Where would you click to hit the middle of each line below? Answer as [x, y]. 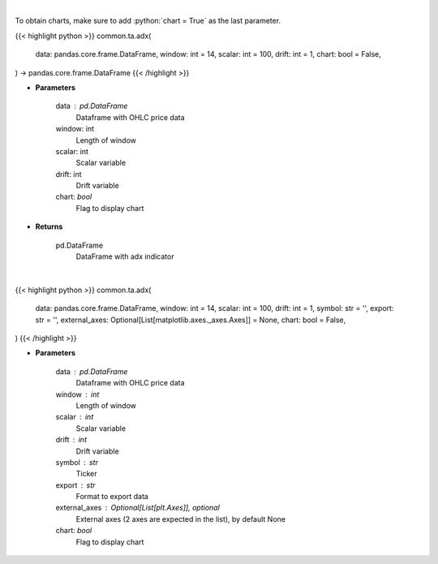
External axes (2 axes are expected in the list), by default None [180, 519]
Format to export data [112, 497]
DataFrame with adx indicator [125, 256]
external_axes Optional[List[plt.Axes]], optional [138, 508]
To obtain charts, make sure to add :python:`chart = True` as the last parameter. [148, 21]
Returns [49, 226]
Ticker [86, 474]
